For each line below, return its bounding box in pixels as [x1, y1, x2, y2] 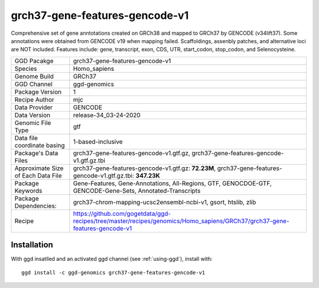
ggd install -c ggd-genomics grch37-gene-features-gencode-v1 [21, 269, 206, 276]
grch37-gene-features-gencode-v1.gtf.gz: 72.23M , [73, 164, 216, 172]
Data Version [14, 111, 51, 119]
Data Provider [14, 103, 53, 112]
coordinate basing [14, 141, 65, 149]
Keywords [14, 186, 43, 195]
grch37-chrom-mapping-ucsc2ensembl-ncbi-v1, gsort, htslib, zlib [73, 198, 256, 206]
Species [14, 64, 37, 73]
